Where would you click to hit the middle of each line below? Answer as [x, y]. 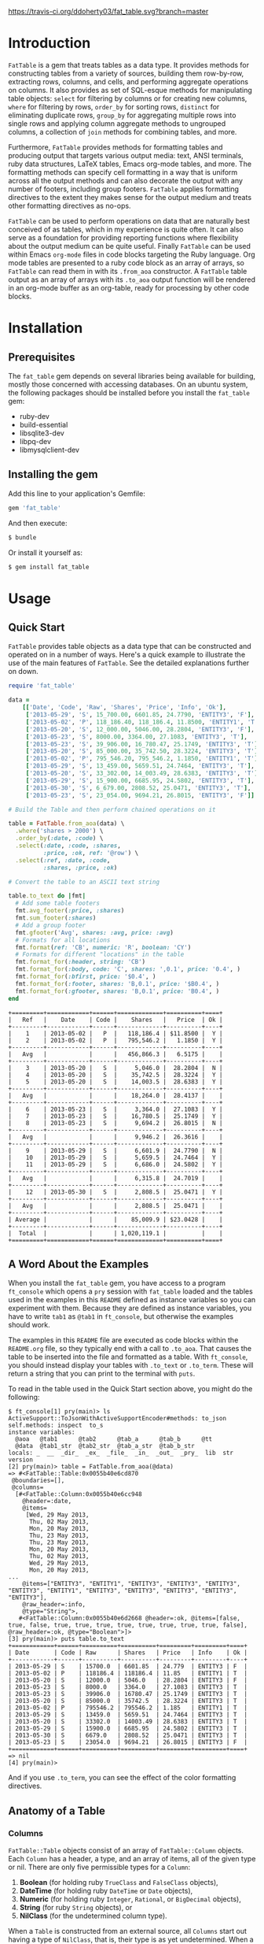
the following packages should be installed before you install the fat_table [129, 392]
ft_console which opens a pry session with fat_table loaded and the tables [130, 1291]
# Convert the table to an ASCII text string [84, 882]
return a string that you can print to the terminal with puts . [102, 1374]
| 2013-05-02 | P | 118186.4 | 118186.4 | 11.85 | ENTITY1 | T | [128, 1674]
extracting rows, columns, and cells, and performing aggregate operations [128, 81]
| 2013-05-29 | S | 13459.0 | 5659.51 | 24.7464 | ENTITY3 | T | [128, 1715]
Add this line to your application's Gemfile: [77, 493]
